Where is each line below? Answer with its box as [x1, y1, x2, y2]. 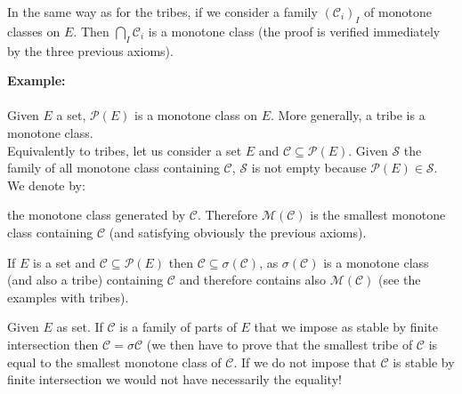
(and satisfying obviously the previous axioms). [109, 222, 367, 241]
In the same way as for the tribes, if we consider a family [7, 3, 318, 20]
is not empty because [251, 158, 367, 177]
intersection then [7, 334, 99, 353]
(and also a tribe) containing [7, 270, 164, 289]
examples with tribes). [7, 287, 129, 306]
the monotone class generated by [7, 205, 186, 224]
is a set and [33, 253, 96, 271]
